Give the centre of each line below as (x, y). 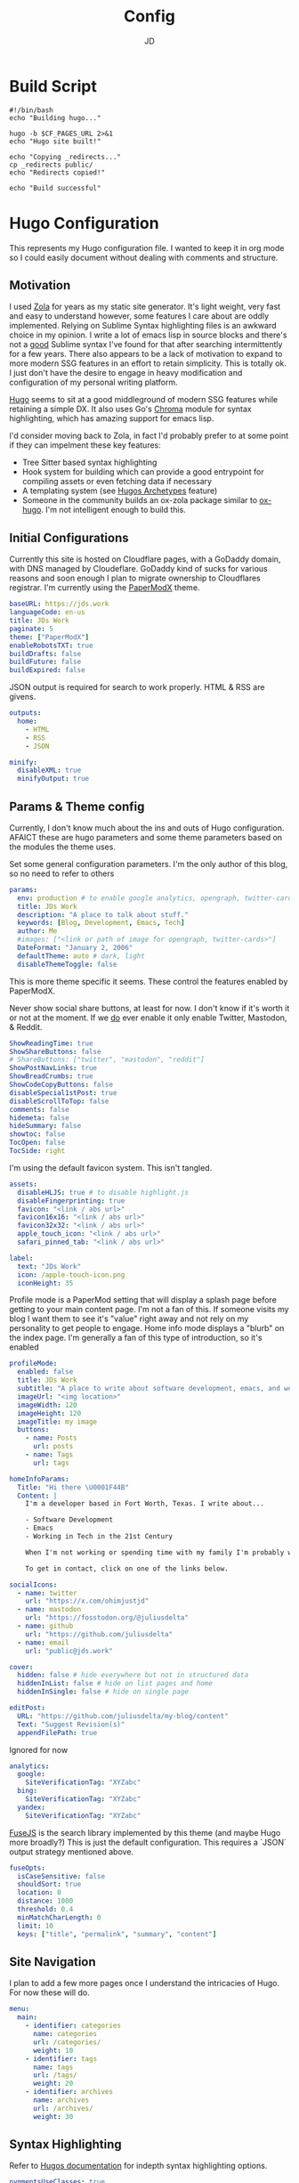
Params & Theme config (77, 806)
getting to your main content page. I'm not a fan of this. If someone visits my (149, 1310)
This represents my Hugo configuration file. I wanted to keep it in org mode (147, 248)
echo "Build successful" (55, 188)
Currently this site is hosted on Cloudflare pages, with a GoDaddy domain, (145, 559)
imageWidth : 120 (47, 1405)
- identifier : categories (73, 2026)
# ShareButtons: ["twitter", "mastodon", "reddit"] (107, 1060)
